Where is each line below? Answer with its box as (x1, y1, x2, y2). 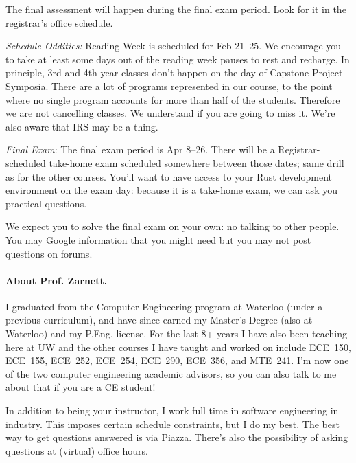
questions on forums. (5, 246, 93, 260)
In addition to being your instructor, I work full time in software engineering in (5, 403, 339, 418)
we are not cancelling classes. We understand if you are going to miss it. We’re (5, 106, 335, 120)
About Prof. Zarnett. (5, 273, 108, 287)
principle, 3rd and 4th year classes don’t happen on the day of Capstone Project (5, 65, 343, 80)
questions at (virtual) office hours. (5, 443, 148, 458)
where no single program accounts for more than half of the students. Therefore (5, 92, 340, 106)
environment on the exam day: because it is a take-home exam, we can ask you (5, 183, 337, 197)
